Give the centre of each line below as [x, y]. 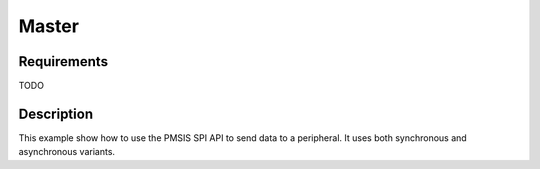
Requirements [63, 61]
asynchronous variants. [66, 152]
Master [49, 26]
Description [56, 113]
